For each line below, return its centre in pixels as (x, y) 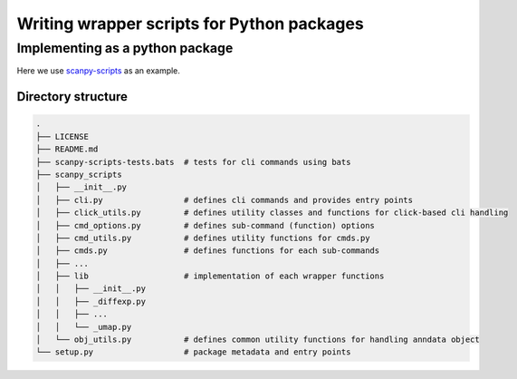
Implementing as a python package (125, 48)
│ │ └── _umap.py (84, 327)
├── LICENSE (62, 136)
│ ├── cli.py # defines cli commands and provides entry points (225, 200)
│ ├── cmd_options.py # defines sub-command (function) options (206, 225)
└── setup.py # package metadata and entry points (193, 352)
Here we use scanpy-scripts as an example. (99, 71)
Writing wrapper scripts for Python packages (190, 24)
